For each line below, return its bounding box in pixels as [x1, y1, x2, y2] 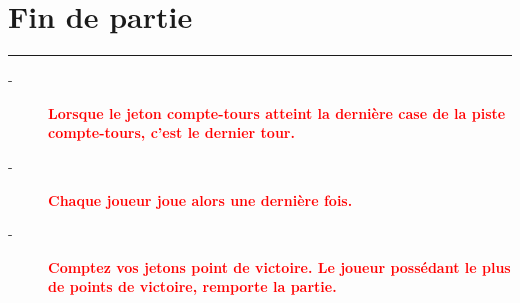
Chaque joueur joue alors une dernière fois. [48, 189, 353, 210]
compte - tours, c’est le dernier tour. [48, 122, 295, 143]
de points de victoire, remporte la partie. [48, 276, 337, 297]
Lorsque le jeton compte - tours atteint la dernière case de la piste [48, 102, 506, 123]
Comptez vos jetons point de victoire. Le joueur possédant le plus [48, 256, 511, 277]
